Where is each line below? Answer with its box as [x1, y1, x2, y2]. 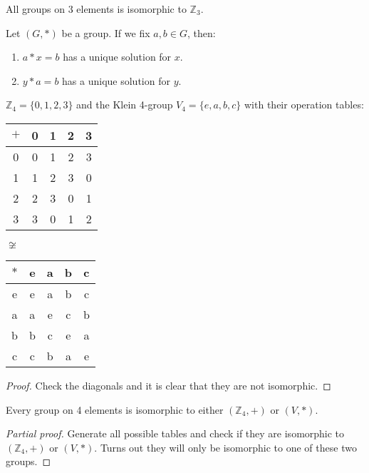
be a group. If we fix [61, 25, 150, 40]
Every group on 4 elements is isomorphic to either [6, 402, 224, 417]
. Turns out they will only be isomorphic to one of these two [94, 439, 357, 454]
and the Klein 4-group [76, 97, 173, 112]
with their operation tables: [244, 97, 364, 112]
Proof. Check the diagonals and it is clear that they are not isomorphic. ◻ [6, 377, 331, 392]
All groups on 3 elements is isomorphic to [6, 1, 187, 16]
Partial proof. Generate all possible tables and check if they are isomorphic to [6, 426, 345, 441]
